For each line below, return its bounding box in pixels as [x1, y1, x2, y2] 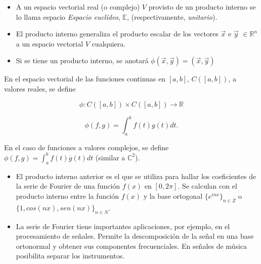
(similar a [95, 152, 125, 162]
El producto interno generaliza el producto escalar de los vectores [16, 28, 219, 39]
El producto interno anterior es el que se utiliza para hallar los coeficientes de [16, 170, 256, 181]
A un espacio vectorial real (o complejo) [16, 2, 140, 12]
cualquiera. [92, 38, 126, 49]
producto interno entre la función [16, 190, 119, 201]
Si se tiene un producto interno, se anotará [16, 55, 149, 66]
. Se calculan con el [178, 181, 237, 191]
